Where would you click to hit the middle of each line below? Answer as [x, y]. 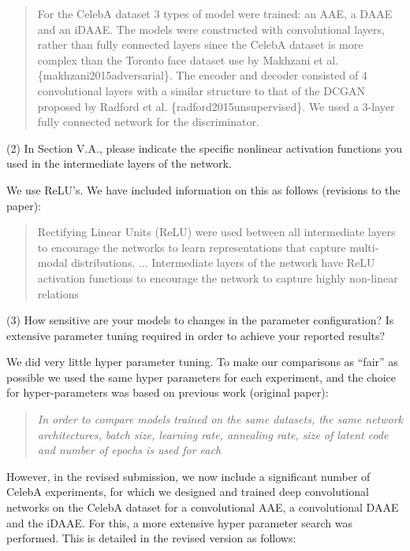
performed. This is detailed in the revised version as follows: [151, 538]
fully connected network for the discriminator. [148, 122]
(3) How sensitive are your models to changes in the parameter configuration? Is [200, 320]
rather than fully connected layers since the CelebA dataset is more [200, 44]
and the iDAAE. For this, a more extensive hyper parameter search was [179, 522]
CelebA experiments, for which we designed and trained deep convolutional [188, 492]
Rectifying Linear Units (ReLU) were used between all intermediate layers [216, 232]
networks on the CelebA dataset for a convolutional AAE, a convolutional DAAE [203, 507]
